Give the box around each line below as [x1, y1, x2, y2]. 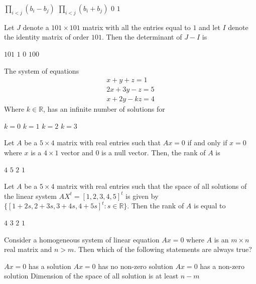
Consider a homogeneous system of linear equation [4, 234, 160, 244]
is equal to [194, 200, 226, 211]
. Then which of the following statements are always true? [74, 244, 252, 254]
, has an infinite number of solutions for [43, 104, 165, 114]
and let [199, 22, 220, 32]
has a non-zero [200, 260, 245, 271]
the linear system [4, 190, 57, 201]
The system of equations [4, 65, 79, 76]
